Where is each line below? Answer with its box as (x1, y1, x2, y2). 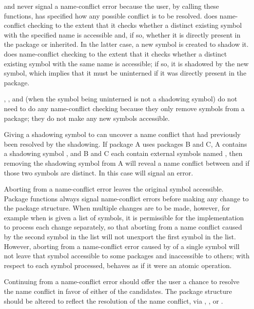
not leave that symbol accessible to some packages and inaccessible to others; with (4, 251, 250, 261)
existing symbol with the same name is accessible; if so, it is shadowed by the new (4, 58, 249, 68)
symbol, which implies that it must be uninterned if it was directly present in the (4, 68, 247, 78)
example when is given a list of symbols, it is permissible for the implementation (4, 212, 244, 222)
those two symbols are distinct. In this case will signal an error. (4, 167, 193, 177)
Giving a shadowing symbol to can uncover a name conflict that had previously (4, 129, 241, 139)
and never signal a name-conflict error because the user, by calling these (4, 1, 219, 11)
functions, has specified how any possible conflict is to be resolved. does (4, 10, 217, 20)
